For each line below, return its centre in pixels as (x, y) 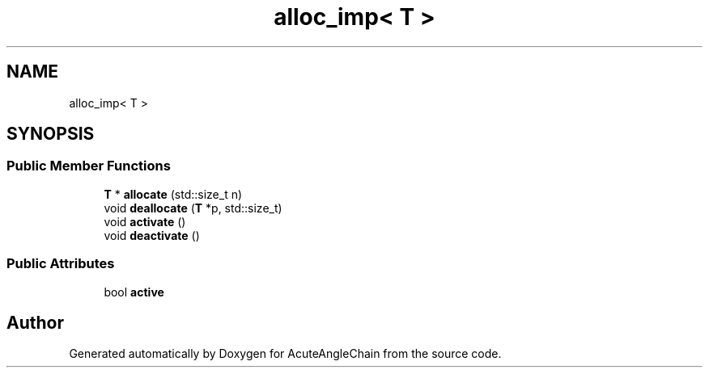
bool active (134, 292)
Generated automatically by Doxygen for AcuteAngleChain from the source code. (285, 354)
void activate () (145, 221)
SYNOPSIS (51, 134)
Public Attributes (61, 264)
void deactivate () (152, 235)
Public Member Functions (89, 166)
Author (35, 322)
